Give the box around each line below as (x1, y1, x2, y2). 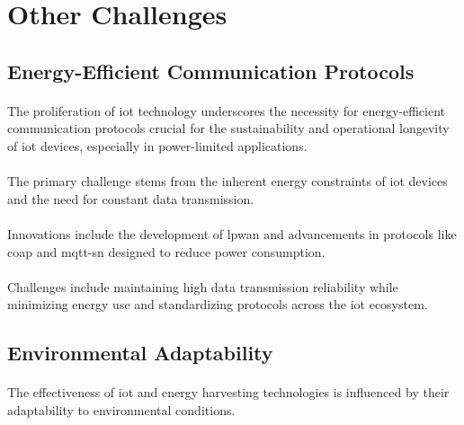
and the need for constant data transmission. (7, 189, 254, 208)
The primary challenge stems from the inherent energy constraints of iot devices (7, 172, 448, 190)
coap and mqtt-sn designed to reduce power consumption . (7, 242, 326, 261)
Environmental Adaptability (7, 339, 273, 367)
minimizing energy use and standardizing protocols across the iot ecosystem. (7, 295, 428, 314)
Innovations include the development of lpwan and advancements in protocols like (7, 224, 457, 243)
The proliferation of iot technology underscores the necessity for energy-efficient (7, 101, 446, 120)
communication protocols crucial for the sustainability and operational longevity (7, 119, 450, 137)
